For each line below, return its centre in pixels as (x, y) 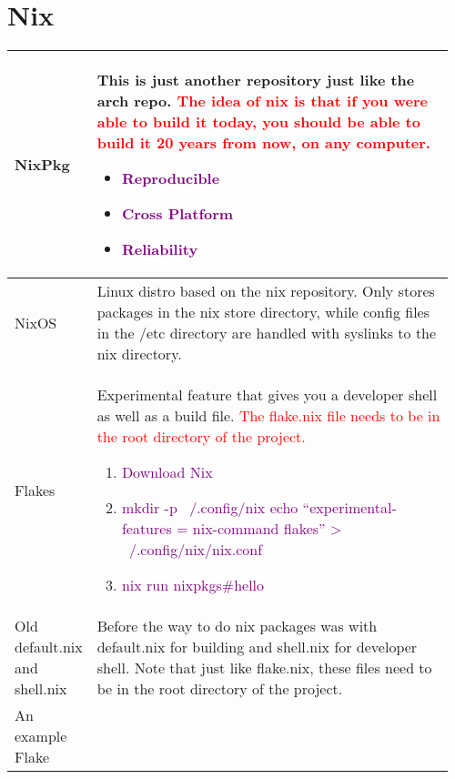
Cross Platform (177, 214)
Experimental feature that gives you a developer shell (267, 395)
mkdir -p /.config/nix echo (210, 508)
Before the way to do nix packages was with (237, 626)
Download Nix (167, 472)
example (41, 736)
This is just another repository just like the (256, 80)
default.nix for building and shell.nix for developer (257, 647)
